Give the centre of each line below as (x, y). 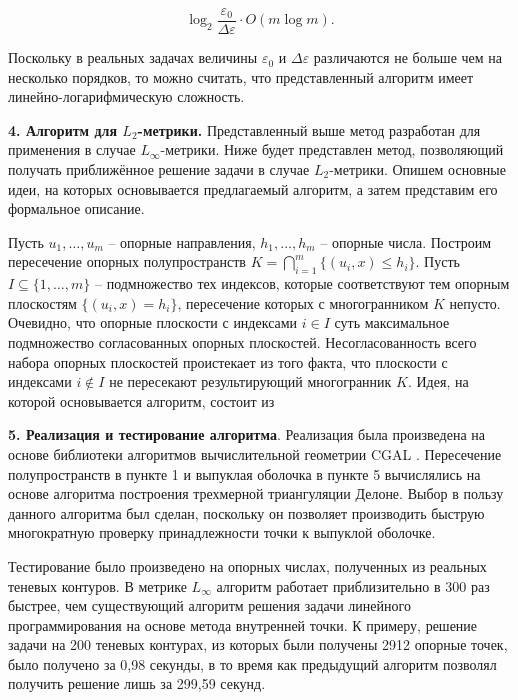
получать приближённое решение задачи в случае (159, 169)
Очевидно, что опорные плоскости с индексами (153, 322)
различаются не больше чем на (407, 57)
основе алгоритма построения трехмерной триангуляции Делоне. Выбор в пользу (256, 493)
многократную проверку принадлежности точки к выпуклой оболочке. (222, 532)
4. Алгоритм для (62, 129)
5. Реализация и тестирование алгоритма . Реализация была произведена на (246, 434)
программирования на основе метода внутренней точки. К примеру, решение (243, 624)
